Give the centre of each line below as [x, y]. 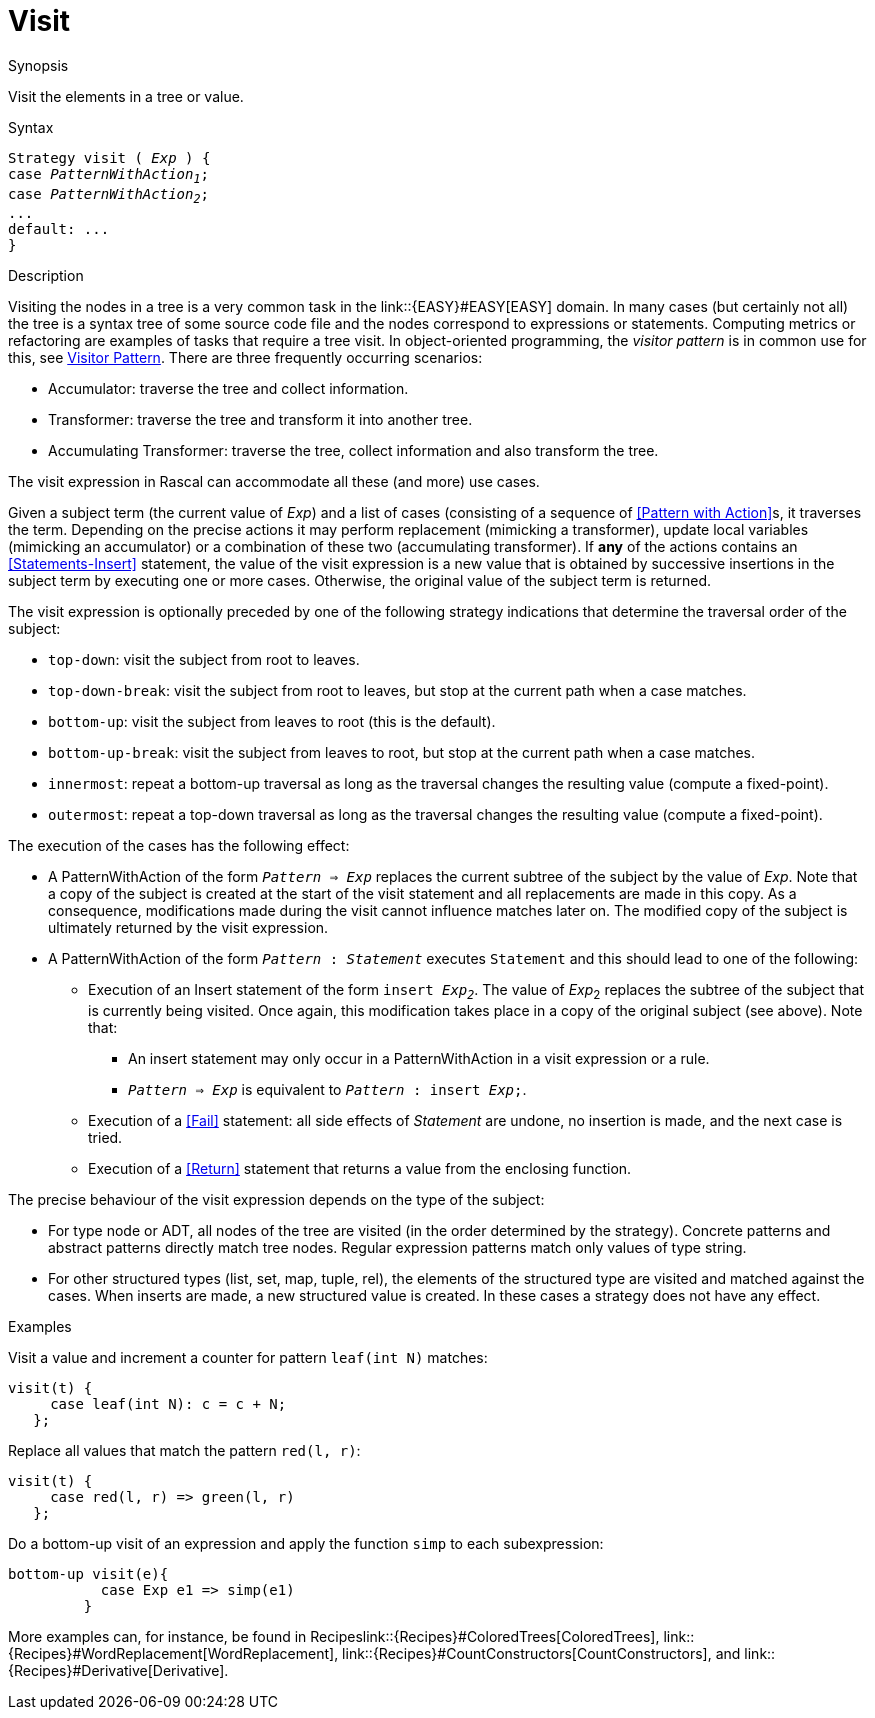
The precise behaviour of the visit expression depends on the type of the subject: [276, 1200]
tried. [105, 1138]
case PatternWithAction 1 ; [108, 175]
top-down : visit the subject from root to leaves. [204, 660]
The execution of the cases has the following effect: [179, 846]
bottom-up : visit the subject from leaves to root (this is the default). [272, 722]
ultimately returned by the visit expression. [188, 928]
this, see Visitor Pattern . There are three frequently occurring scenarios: [245, 358]
